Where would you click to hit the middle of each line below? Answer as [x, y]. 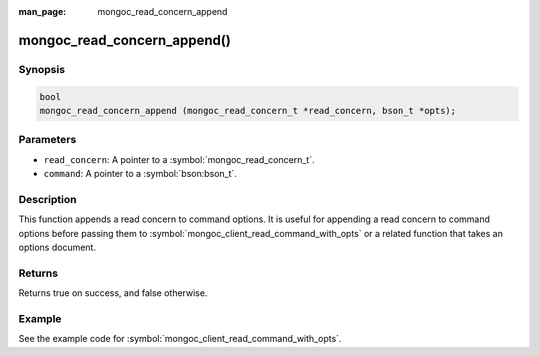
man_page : [42, 11]
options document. [57, 247]
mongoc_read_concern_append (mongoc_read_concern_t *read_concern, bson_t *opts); [248, 110]
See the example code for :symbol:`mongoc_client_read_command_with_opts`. [180, 339]
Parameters [47, 140]
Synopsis [41, 69]
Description [47, 199]
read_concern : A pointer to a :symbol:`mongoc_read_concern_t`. [179, 159]
